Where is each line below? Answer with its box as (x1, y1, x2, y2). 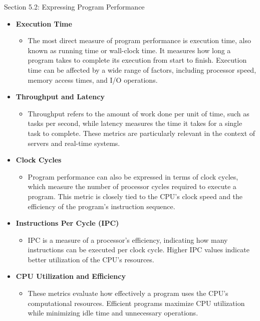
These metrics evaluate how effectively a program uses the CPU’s (28, 288, 228, 298)
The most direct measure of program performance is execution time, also (28, 35, 251, 46)
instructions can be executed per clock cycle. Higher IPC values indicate (28, 244, 249, 255)
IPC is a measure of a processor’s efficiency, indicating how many (28, 234, 228, 245)
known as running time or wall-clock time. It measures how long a (28, 45, 231, 55)
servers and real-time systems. (28, 137, 120, 148)
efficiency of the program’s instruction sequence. (28, 201, 175, 211)
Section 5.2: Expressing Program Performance (4, 2, 145, 12)
